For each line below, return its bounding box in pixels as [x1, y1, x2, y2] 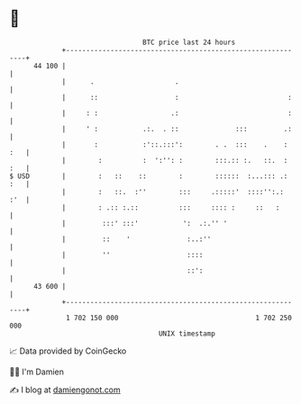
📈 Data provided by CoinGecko [9, 346, 127, 356]
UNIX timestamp [158, 328, 216, 338]
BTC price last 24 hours [142, 38, 236, 47]
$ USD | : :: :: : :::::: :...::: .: [9, 171, 288, 181]
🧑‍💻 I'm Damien [9, 366, 65, 377]
